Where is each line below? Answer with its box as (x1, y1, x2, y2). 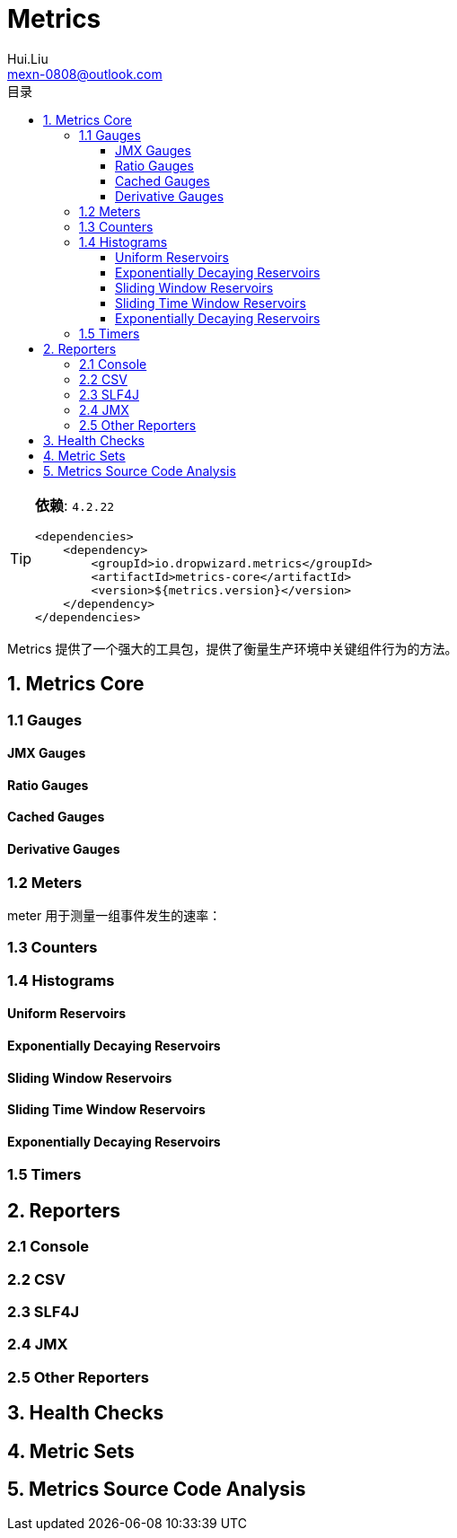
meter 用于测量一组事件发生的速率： (7, 908, 222, 924)
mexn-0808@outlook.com (7, 66, 163, 82)
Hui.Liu (7, 50, 48, 66)
